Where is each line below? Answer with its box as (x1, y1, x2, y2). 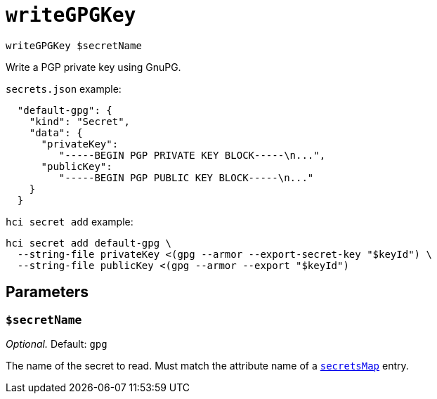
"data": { (29, 126, 83, 138)
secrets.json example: (6, 82, 122, 95)
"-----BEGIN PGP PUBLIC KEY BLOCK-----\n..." (58, 171, 314, 183)
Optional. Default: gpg (6, 337, 107, 350)
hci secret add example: (6, 215, 133, 228)
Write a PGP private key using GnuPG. (6, 60, 181, 73)
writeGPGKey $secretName (6, 39, 142, 51)
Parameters (6, 283, 89, 301)
